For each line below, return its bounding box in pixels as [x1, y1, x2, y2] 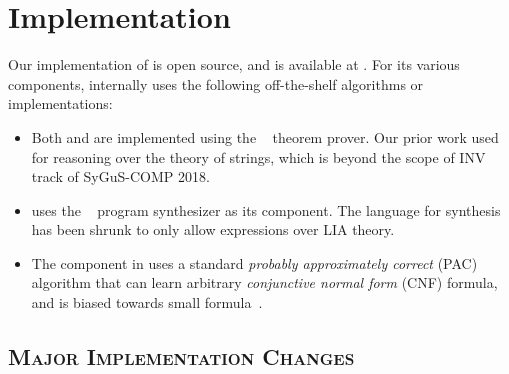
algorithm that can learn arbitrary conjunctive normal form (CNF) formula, [31, 272, 498, 293]
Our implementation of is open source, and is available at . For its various [8, 54, 460, 75]
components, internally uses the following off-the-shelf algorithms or [8, 73, 424, 94]
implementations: [8, 93, 113, 114]
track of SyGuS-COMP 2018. [31, 166, 210, 187]
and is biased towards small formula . [31, 292, 263, 313]
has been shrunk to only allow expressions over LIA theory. [31, 219, 395, 240]
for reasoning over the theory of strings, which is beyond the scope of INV [31, 146, 486, 167]
